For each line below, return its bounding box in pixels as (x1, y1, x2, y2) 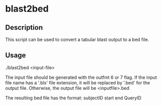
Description (5, 23, 43, 32)
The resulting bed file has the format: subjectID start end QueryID (5, 94, 142, 101)
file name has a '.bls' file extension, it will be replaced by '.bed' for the (5, 79, 150, 86)
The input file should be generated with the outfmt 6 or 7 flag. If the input (5, 74, 157, 80)
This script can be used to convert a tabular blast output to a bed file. (5, 36, 149, 42)
